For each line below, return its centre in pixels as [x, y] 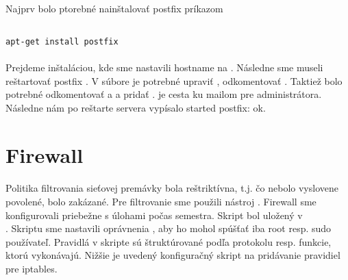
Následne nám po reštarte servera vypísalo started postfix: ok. [136, 107]
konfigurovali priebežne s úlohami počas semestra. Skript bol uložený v [154, 215]
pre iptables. [32, 268]
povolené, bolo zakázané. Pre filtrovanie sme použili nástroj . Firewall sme [161, 202]
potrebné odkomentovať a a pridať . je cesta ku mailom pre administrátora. [164, 94]
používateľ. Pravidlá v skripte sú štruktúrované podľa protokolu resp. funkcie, [169, 241]
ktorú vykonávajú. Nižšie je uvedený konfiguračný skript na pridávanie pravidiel [173, 255]
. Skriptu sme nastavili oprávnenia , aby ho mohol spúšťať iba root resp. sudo [169, 228]
